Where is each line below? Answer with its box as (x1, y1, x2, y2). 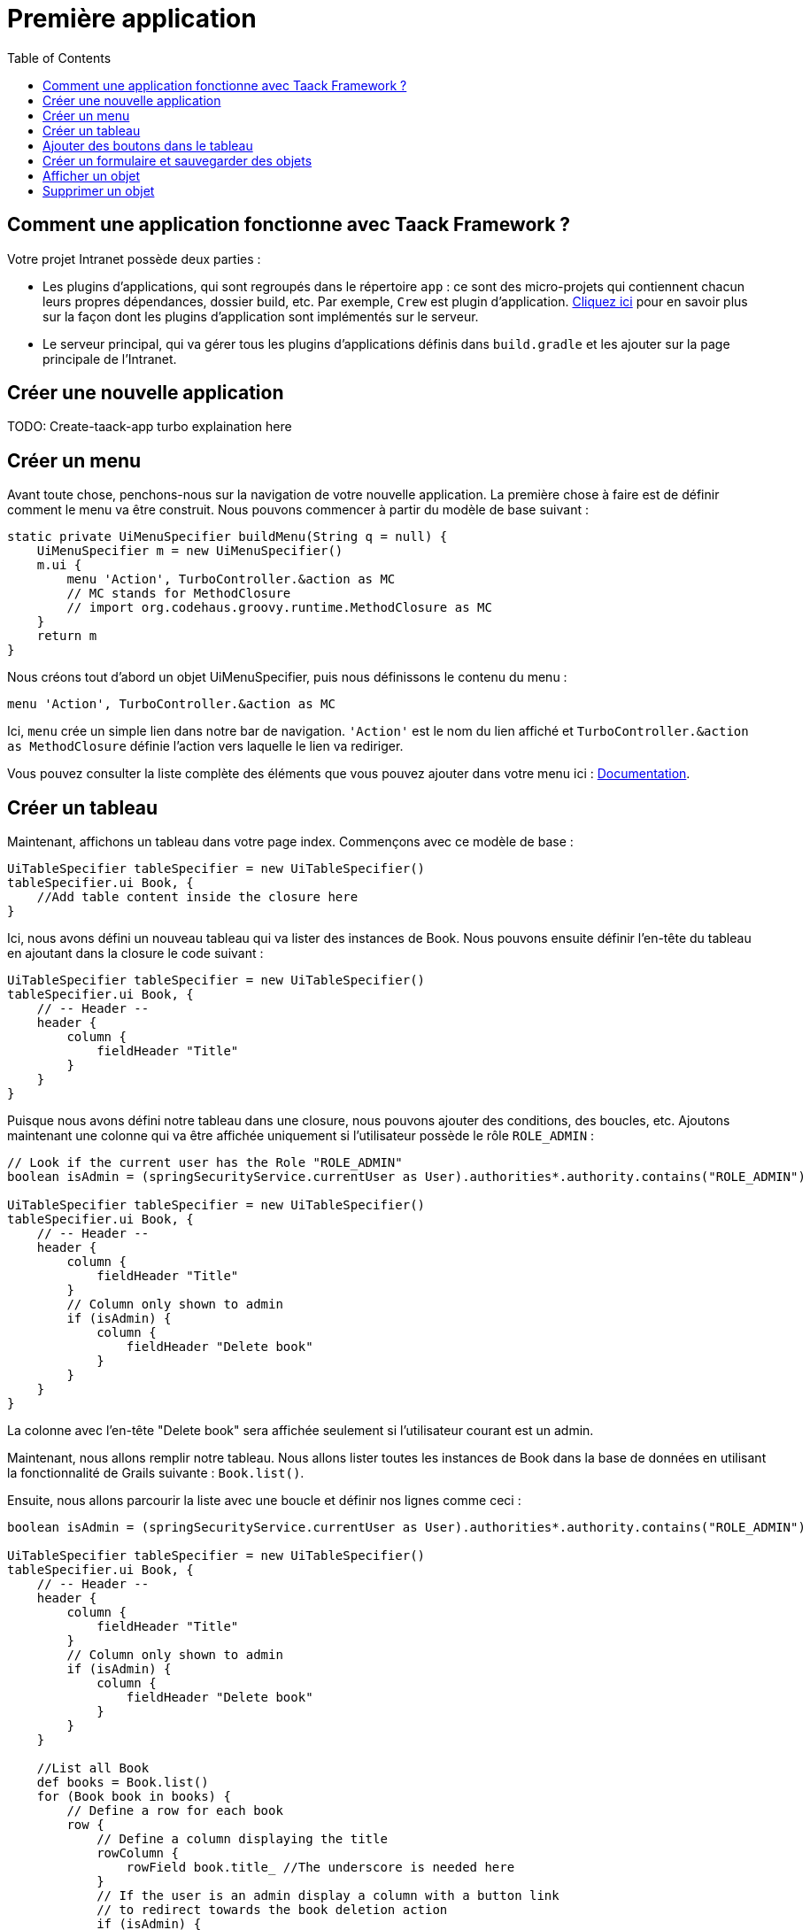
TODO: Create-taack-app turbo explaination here (7, 419, 292, 435)
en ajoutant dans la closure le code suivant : (7, 946, 264, 961)
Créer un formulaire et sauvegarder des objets (42, 152, 312, 168)
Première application (7, 4, 257, 34)
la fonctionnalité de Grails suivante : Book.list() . (7, 1465, 305, 1481)
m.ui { (36, 558, 82, 573)
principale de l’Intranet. (42, 351, 177, 367)
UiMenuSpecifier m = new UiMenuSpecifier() (36, 544, 343, 559)
